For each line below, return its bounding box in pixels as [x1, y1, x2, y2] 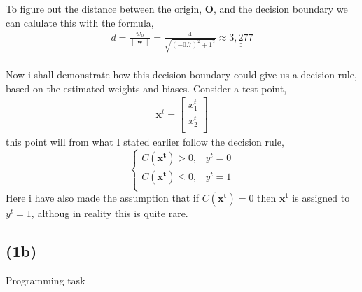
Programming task [6, 272, 85, 287]
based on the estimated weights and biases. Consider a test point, [6, 81, 287, 95]
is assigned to [292, 190, 350, 204]
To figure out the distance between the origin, [6, 1, 202, 15]
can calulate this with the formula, [6, 15, 154, 29]
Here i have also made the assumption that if [6, 190, 199, 204]
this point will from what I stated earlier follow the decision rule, [6, 134, 284, 148]
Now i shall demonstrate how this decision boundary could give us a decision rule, [6, 67, 357, 82]
